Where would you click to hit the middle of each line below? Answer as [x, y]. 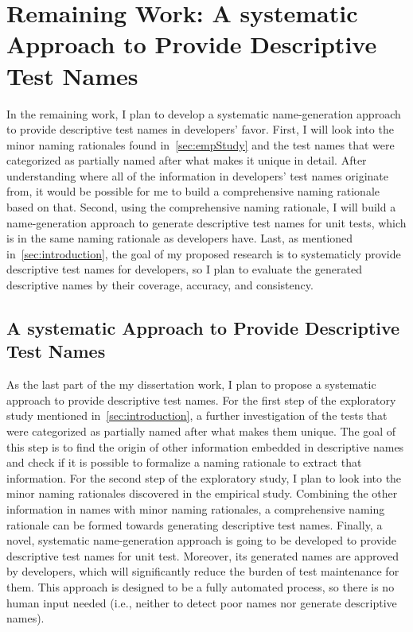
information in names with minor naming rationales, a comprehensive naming [196, 508]
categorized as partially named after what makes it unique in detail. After [187, 160]
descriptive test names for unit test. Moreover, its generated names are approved [203, 555]
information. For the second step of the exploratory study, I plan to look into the [204, 477]
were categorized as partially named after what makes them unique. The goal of [201, 431]
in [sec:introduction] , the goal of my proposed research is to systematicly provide [204, 253]
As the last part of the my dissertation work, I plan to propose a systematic [191, 384]
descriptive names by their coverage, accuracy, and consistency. [160, 285]
